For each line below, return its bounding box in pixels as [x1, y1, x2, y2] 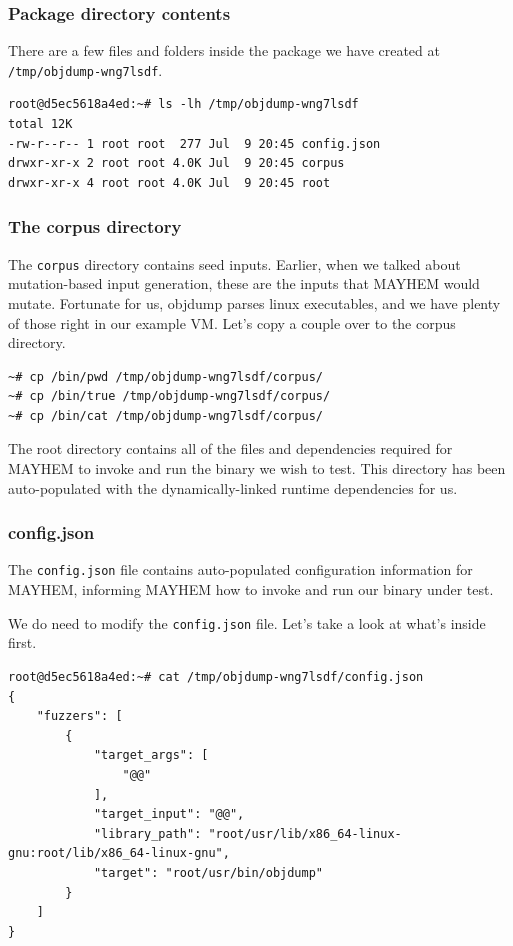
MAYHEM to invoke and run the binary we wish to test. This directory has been [8, 458, 506, 479]
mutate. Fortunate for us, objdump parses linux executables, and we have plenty [8, 292, 501, 313]
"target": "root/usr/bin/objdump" [93, 865, 323, 880]
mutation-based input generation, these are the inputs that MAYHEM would [8, 273, 480, 294]
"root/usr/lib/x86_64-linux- [208, 826, 402, 841]
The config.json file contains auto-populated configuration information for [8, 559, 473, 580]
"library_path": [93, 826, 202, 841]
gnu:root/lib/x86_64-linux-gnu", [8, 846, 230, 861]
